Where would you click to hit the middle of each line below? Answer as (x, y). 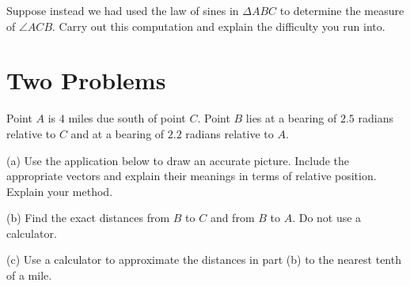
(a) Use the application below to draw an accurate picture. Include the (178, 160)
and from (232, 218)
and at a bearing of (118, 133)
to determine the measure (342, 10)
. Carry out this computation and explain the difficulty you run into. (219, 26)
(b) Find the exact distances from (88, 218)
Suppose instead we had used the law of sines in (123, 10)
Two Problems (86, 80)
